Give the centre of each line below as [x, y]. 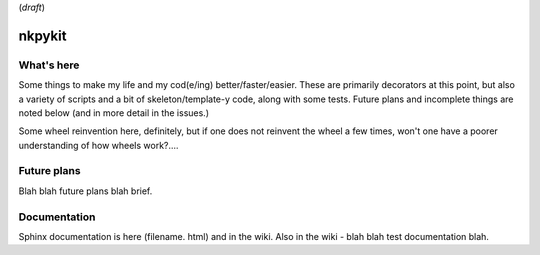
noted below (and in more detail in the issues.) [114, 112]
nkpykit [42, 35]
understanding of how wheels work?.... [98, 145]
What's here [49, 65]
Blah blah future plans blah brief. [85, 191]
